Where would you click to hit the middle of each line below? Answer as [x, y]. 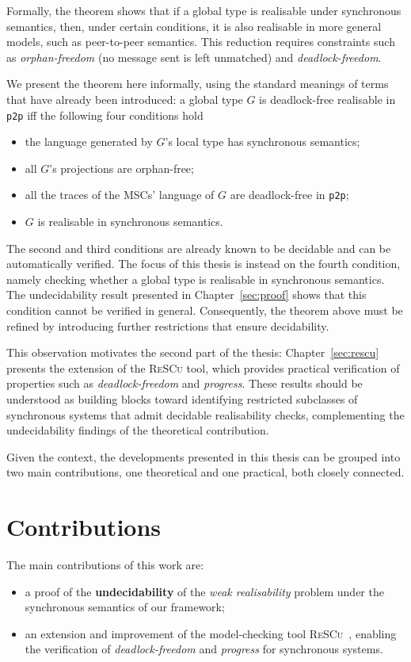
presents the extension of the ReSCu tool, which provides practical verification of [203, 367]
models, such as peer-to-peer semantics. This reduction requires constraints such [201, 42]
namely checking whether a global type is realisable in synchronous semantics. [196, 279]
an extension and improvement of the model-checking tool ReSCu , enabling [211, 633]
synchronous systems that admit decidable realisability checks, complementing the [205, 414]
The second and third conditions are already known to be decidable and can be [199, 248]
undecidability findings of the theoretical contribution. [138, 430]
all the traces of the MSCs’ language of [120, 195]
